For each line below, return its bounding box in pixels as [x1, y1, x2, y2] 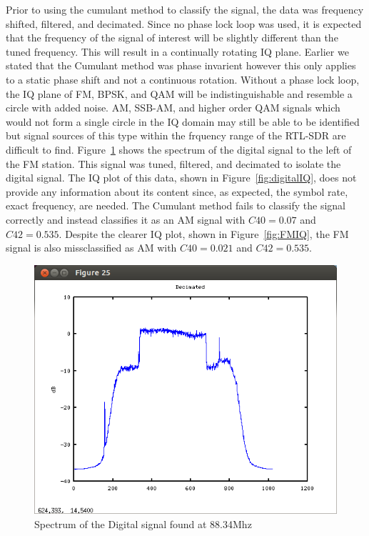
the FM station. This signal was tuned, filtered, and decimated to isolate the [6, 156, 341, 171]
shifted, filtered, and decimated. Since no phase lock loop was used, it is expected [6, 16, 362, 31]
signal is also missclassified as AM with [6, 240, 177, 255]
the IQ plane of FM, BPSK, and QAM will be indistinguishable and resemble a [6, 86, 353, 101]
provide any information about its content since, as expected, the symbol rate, [6, 184, 348, 199]
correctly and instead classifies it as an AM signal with [6, 212, 246, 227]
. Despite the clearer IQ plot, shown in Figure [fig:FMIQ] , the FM [59, 226, 349, 241]
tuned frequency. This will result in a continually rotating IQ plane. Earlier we [6, 44, 349, 59]
